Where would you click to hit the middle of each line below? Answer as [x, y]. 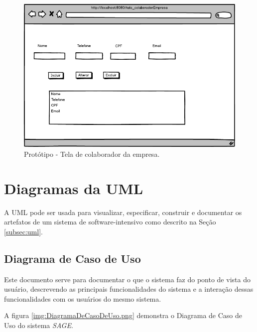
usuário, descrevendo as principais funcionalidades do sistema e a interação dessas [129, 289]
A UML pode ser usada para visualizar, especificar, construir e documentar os [123, 212]
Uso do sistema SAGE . [39, 325]
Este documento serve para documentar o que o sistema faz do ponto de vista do [127, 279]
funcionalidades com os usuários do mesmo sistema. [83, 298]
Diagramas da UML [74, 188]
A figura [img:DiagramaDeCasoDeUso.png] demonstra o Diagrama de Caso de [123, 315]
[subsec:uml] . [23, 231]
